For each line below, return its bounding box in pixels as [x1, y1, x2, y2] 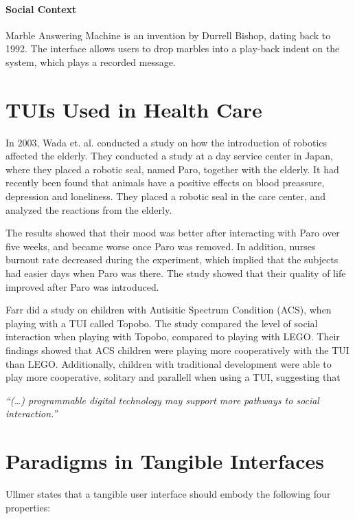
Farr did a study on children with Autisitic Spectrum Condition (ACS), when [5, 302, 332, 317]
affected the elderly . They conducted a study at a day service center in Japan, [5, 148, 333, 163]
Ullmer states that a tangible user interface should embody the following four [5, 487, 331, 501]
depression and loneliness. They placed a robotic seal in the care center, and [5, 189, 326, 203]
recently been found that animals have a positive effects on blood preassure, [5, 175, 325, 190]
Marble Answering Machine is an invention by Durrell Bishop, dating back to [5, 27, 331, 42]
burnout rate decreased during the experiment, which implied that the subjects [5, 252, 339, 267]
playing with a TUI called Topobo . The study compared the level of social [5, 316, 318, 330]
